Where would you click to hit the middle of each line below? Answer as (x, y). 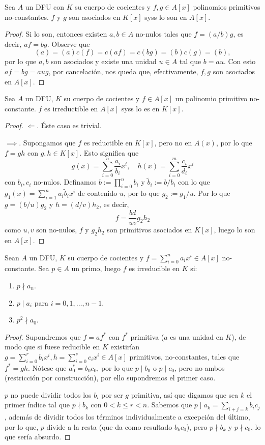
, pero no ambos (200, 367)
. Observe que (68, 43)
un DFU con (45, 7)
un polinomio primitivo (211, 98)
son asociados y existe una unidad (104, 61)
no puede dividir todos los (51, 394)
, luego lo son (234, 230)
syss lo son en (166, 17)
